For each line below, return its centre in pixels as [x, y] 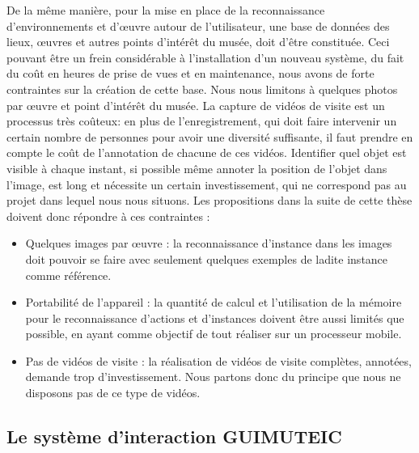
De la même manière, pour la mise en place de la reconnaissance [166, 10]
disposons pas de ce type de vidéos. [113, 393]
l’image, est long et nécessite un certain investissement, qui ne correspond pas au [207, 184]
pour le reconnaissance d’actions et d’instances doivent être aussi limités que [215, 318]
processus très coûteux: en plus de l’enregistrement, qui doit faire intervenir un [202, 121]
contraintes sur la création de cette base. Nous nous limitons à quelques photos [202, 89]
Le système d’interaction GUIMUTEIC [174, 436]
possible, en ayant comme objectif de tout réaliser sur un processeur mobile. [214, 334]
